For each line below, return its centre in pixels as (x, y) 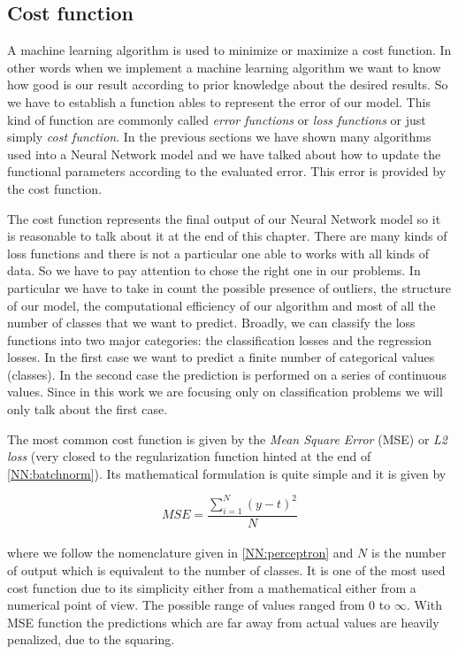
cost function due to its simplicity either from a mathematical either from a (212, 587)
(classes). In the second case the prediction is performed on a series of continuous (227, 374)
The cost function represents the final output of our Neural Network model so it (224, 218)
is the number (408, 553)
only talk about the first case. (88, 409)
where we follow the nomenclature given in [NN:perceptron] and (180, 553)
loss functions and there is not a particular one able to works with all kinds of (218, 253)
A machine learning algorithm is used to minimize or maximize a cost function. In (229, 50)
